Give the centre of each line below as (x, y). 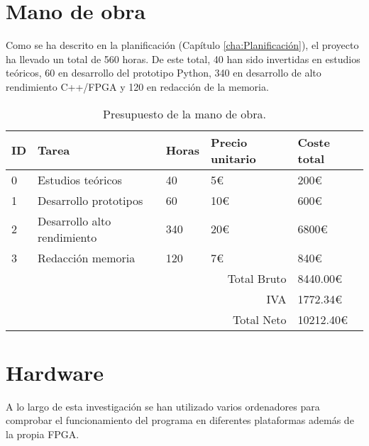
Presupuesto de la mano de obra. (184, 113)
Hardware (55, 372)
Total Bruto (257, 278)
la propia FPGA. (43, 434)
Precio (229, 142)
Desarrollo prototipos (90, 200)
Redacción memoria (87, 257)
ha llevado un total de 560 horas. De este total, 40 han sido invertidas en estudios (183, 58)
